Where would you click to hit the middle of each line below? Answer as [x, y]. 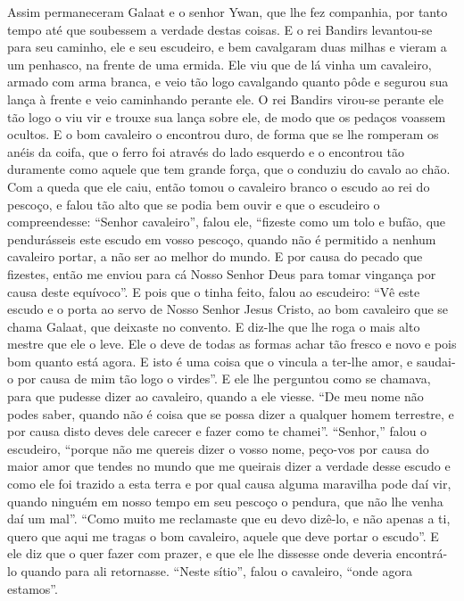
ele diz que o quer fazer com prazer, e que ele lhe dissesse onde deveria [200, 553]
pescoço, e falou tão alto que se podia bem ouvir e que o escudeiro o [194, 204]
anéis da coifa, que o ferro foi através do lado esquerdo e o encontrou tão [206, 151]
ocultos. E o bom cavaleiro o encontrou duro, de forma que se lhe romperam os [223, 134]
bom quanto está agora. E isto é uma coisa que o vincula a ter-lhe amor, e [210, 361]
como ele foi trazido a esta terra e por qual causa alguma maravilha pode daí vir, [229, 484]
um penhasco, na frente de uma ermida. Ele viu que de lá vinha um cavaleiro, [220, 64]
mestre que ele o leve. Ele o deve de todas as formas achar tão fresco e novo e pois [232, 344]
